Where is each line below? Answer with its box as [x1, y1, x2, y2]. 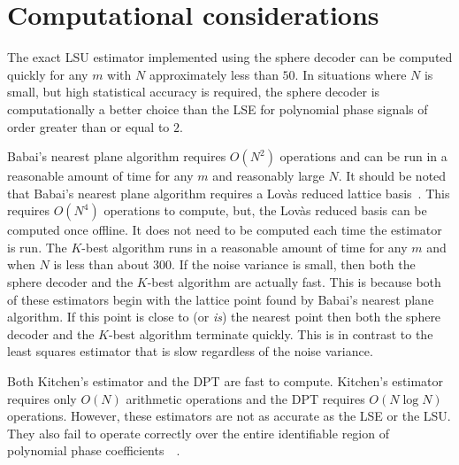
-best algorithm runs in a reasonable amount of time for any [81, 237, 408, 256]
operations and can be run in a [279, 147, 448, 166]
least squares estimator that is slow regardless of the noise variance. [7, 342, 373, 360]
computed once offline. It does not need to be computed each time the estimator [7, 221, 442, 239]
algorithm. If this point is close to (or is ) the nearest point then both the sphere [7, 307, 441, 326]
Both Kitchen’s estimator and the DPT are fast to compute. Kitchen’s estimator [7, 372, 443, 391]
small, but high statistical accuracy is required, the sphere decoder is [7, 82, 380, 101]
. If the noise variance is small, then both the [172, 255, 416, 274]
